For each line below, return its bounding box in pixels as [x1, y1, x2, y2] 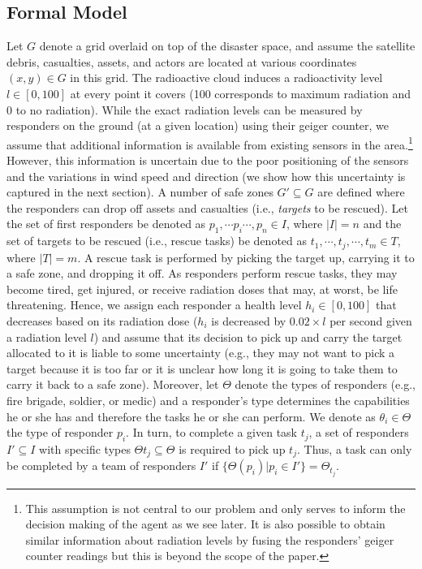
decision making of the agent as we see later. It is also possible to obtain [25, 515, 385, 532]
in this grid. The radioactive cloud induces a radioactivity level [70, 69, 383, 86]
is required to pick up [179, 440, 286, 457]
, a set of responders [308, 424, 409, 441]
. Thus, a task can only [296, 440, 412, 457]
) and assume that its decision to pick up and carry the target [93, 328, 403, 345]
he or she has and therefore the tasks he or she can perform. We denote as [6, 407, 376, 425]
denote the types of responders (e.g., [235, 376, 416, 393]
